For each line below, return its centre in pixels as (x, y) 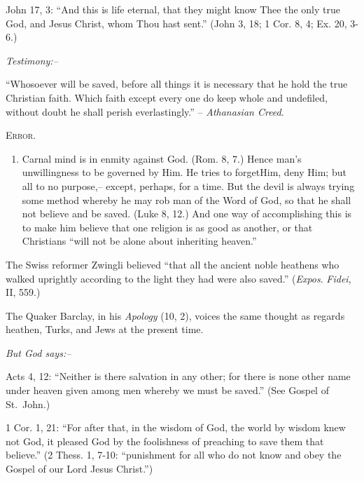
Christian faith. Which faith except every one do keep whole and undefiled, (167, 97)
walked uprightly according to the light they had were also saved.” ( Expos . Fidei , (178, 278)
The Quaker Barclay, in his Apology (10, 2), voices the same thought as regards (175, 315)
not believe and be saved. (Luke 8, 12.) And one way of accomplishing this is (187, 214)
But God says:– (38, 352)
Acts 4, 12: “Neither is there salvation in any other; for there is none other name (178, 376)
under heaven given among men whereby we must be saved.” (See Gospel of (167, 390)
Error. (21, 135)
